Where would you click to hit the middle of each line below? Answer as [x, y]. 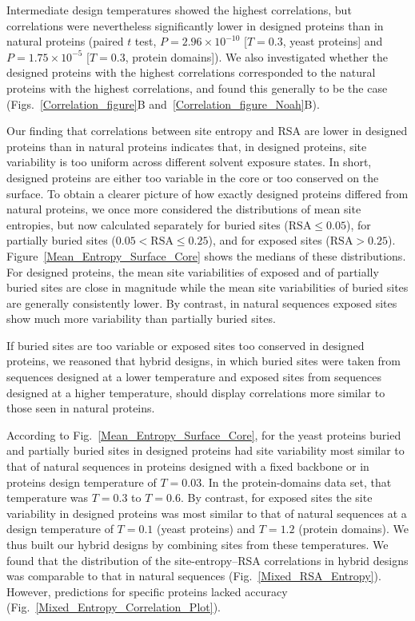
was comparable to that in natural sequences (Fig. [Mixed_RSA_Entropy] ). [194, 576]
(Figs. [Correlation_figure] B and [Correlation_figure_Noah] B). [163, 103]
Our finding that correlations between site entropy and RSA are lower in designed [207, 131]
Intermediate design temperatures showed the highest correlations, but [179, 10]
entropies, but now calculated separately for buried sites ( [148, 224]
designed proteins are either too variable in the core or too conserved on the [193, 177]
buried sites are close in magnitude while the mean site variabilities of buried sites [207, 287]
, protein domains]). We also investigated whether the [256, 56]
